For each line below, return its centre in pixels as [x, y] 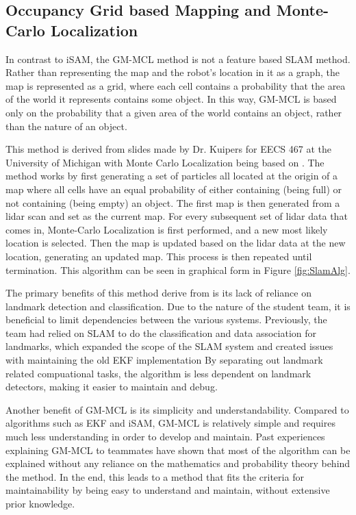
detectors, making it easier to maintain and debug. [112, 387]
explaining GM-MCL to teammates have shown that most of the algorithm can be [178, 450]
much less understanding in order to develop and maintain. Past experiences [165, 437]
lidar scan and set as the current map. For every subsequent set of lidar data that [177, 216]
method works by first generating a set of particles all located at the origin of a [172, 176]
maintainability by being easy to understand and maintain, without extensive [168, 490]
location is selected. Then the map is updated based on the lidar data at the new [176, 243]
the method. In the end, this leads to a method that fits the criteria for [155, 476]
